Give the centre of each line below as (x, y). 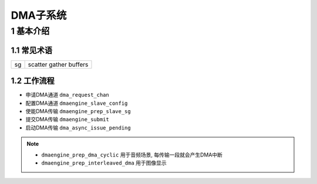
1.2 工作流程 (33, 81)
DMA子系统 (39, 15)
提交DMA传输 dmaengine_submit (68, 120)
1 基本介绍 (30, 31)
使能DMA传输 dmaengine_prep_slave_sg (78, 111)
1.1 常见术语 (32, 50)
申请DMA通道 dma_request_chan (68, 95)
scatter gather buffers (58, 64)
